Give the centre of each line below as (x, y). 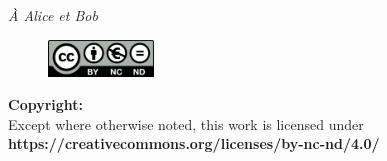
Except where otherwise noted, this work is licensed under (186, 123)
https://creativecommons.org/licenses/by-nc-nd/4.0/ (194, 143)
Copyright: (46, 104)
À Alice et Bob (53, 15)
